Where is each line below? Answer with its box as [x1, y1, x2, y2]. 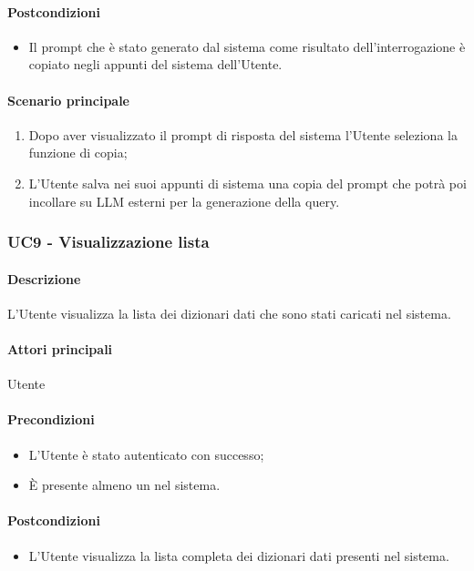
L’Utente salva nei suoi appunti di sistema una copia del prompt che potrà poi [28, 173, 467, 192]
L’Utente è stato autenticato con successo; [28, 444, 264, 464]
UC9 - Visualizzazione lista [7, 230, 210, 253]
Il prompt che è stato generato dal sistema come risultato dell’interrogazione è [28, 36, 466, 56]
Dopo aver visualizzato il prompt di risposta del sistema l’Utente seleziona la [28, 125, 458, 144]
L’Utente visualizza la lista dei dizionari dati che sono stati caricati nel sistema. [7, 303, 451, 322]
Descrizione [7, 269, 81, 288]
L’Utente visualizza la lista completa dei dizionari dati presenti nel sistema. [28, 546, 449, 565]
